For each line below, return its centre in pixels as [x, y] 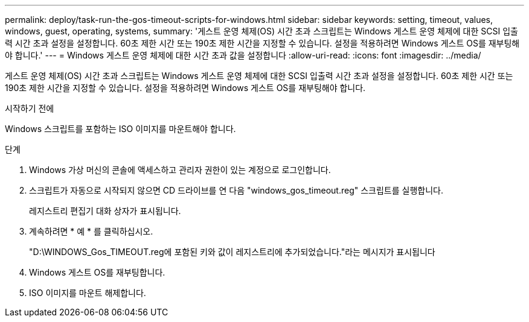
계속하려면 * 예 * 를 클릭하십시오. [91, 231]
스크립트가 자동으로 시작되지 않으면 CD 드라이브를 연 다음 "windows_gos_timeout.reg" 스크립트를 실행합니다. [236, 190]
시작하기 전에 [30, 108]
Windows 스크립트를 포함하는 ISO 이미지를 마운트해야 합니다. [120, 129]
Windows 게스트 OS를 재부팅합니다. [97, 272]
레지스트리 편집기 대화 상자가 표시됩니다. [105, 211]
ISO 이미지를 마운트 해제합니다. [88, 293]
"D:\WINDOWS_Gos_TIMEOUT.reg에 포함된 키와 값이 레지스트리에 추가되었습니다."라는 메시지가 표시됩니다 [232, 252]
